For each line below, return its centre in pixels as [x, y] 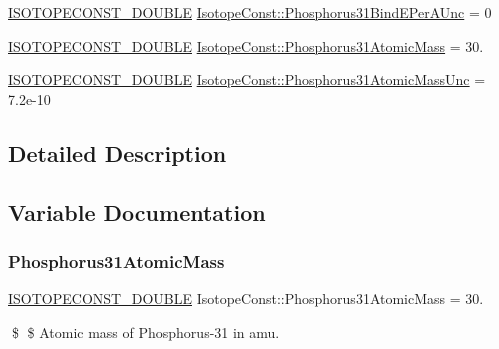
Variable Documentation [137, 211]
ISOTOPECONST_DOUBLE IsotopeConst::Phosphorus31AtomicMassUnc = [247, 79]
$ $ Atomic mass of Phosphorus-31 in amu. [145, 331]
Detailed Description [117, 152]
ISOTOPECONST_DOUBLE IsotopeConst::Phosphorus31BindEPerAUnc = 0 [250, 12]
